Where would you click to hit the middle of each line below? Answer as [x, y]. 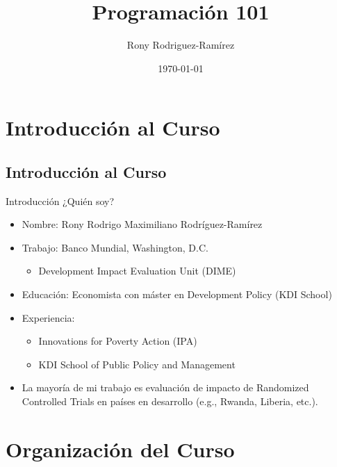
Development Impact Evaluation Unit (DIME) [137, 271]
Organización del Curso [120, 449]
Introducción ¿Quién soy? [60, 200]
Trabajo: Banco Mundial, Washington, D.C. [115, 247]
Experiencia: [48, 317]
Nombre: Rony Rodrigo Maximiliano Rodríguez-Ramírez [142, 224]
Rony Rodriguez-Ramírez [181, 45]
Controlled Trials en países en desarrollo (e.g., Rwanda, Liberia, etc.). [170, 401]
